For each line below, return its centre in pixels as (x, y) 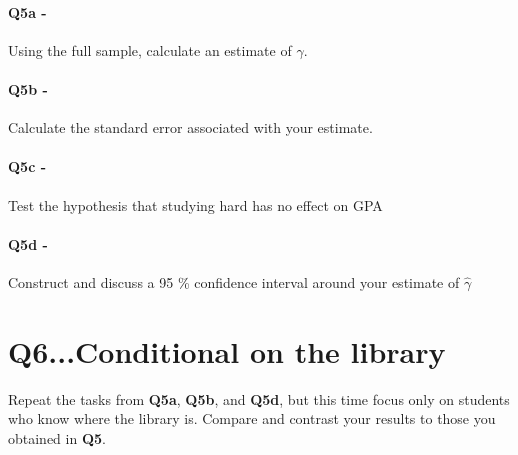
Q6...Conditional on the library (227, 350)
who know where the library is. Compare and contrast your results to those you (252, 418)
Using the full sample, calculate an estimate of (150, 49)
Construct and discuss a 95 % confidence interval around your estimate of (234, 281)
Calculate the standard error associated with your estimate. (190, 127)
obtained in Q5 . (57, 437)
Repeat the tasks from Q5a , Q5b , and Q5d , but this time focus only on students (259, 398)
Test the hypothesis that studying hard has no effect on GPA (195, 204)
